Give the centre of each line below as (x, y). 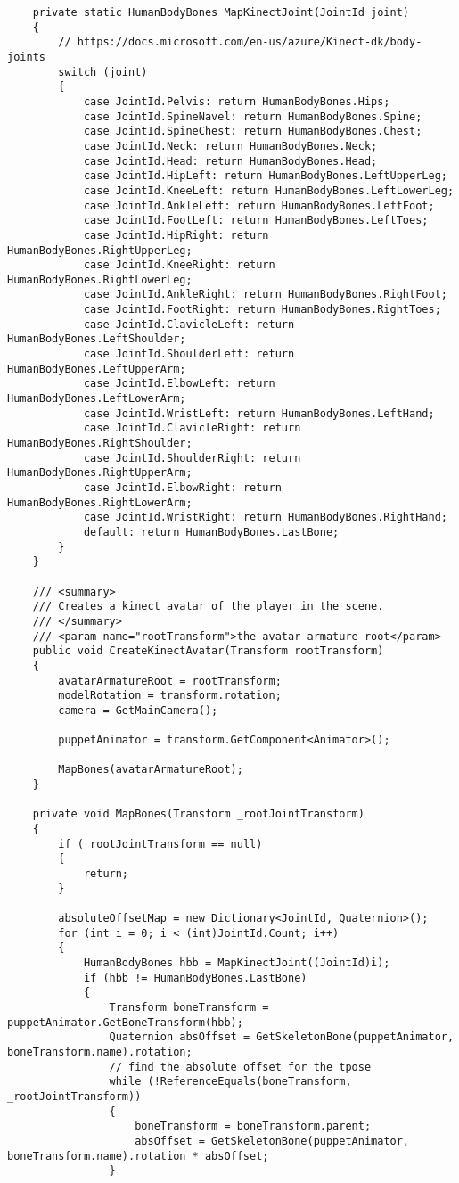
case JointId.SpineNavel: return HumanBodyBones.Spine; (253, 116)
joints (26, 57)
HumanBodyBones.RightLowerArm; (100, 502)
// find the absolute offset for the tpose (240, 1067)
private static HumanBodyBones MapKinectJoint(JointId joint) (221, 12)
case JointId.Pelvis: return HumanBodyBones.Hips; (237, 101)
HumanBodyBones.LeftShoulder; (97, 339)
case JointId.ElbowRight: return (182, 488)
